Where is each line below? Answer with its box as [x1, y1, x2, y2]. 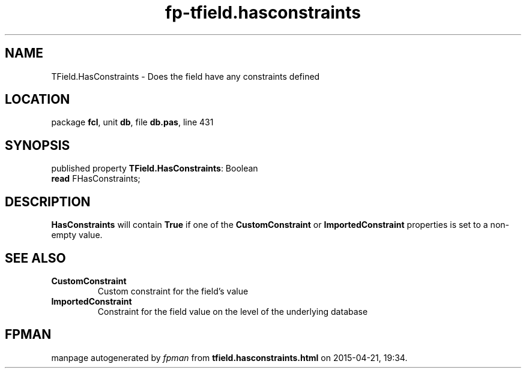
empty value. [51, 230, 103, 240]
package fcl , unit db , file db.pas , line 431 [51, 117, 214, 128]
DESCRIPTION [5, 194, 91, 209]
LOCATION [5, 92, 70, 107]
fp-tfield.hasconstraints [165, 2, 361, 23]
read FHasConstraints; [51, 173, 141, 184]
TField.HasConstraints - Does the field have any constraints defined [51, 71, 320, 82]
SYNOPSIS [5, 137, 70, 153]
